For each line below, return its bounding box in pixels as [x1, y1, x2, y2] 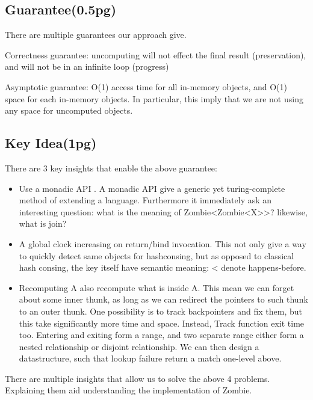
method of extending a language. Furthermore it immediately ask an [19, 194, 272, 206]
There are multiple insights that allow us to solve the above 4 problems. [5, 372, 270, 384]
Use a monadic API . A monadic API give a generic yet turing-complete [19, 182, 285, 194]
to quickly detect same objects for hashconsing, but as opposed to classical [19, 249, 294, 262]
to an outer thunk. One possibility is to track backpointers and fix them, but [19, 304, 303, 317]
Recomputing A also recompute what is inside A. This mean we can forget [19, 281, 294, 294]
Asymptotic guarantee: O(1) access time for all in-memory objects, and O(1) [5, 80, 287, 93]
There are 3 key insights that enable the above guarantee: [5, 161, 217, 174]
